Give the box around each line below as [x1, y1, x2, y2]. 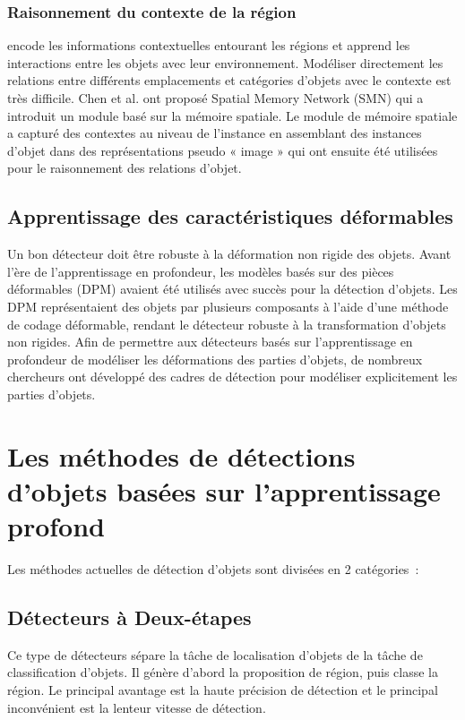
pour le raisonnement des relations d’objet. [7, 159, 242, 177]
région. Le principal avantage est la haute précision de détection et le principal [7, 681, 438, 699]
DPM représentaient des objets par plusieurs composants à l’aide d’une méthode [7, 296, 449, 315]
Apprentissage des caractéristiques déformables [7, 202, 453, 230]
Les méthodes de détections [7, 437, 356, 474]
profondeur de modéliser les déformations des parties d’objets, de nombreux [7, 349, 423, 368]
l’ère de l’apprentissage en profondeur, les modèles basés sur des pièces [7, 261, 394, 280]
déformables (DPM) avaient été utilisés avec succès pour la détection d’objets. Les [7, 279, 458, 298]
